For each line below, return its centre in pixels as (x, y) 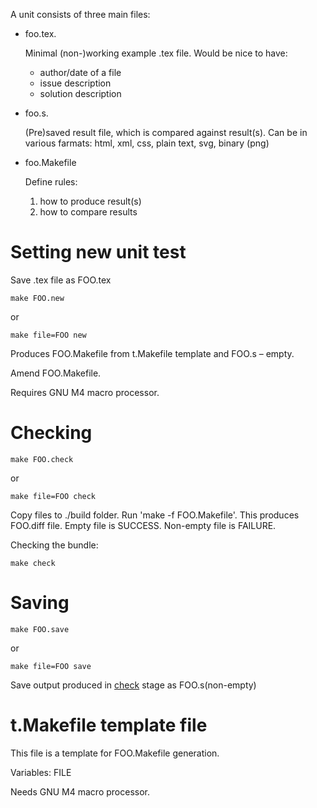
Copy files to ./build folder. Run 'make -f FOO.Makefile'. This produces (155, 515)
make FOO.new (37, 298)
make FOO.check (42, 459)
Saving (40, 603)
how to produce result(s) (90, 201)
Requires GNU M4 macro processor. (85, 392)
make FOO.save (40, 629)
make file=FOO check (53, 496)
